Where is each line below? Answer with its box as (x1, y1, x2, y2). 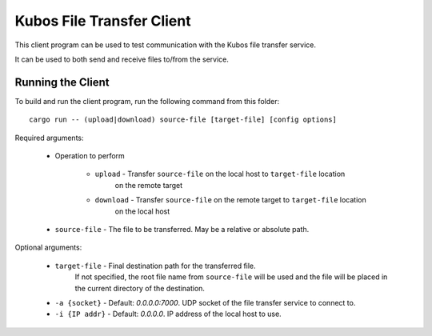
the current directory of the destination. (74, 283, 206, 293)
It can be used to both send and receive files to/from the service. (14, 54, 230, 64)
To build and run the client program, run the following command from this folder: (14, 96, 280, 106)
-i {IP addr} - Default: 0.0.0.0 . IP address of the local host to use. (54, 309, 282, 319)
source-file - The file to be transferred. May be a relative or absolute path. (54, 224, 310, 234)
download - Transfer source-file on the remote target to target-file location (94, 195, 367, 205)
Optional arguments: (14, 242, 82, 252)
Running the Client (14, 75, 110, 89)
